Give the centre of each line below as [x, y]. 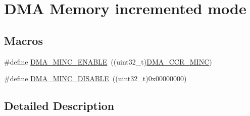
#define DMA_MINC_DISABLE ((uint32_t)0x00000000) [95, 78]
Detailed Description [59, 106]
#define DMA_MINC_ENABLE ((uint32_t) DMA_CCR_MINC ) [108, 61]
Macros [23, 40]
